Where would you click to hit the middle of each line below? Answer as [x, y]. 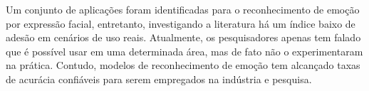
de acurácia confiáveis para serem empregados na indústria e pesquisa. [159, 79]
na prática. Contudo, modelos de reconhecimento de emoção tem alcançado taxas [183, 65]
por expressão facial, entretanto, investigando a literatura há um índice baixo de [181, 23]
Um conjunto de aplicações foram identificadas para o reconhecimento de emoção [183, 9]
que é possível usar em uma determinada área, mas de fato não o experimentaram [184, 51]
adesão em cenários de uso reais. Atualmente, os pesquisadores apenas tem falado [183, 37]
